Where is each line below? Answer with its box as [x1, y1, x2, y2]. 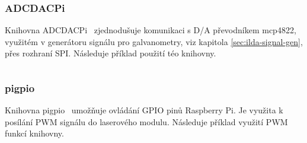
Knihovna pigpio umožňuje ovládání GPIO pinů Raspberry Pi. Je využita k [5, 104, 283, 116]
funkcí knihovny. [5, 127, 64, 139]
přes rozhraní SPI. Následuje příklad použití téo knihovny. [5, 47, 216, 59]
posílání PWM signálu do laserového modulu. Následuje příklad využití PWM [5, 115, 288, 128]
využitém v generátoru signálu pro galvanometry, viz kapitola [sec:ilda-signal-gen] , [5, 35, 303, 47]
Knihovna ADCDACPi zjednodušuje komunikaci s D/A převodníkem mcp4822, [5, 24, 296, 36]
